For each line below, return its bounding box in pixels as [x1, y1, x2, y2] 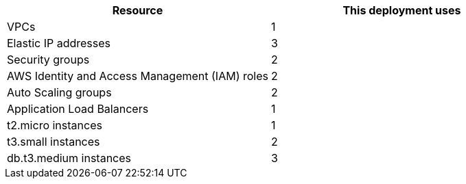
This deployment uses [342, 3, 461, 17]
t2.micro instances [7, 118, 102, 132]
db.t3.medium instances [7, 151, 131, 165]
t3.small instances [7, 135, 100, 148]
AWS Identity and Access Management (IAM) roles [7, 69, 268, 83]
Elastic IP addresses [7, 36, 111, 50]
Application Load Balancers [7, 102, 149, 116]
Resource [112, 3, 163, 17]
